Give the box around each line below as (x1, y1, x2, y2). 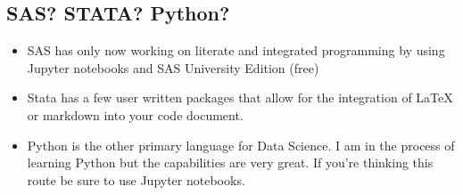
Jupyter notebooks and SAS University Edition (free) (27, 58, 319, 77)
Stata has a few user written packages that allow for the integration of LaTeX (27, 88, 453, 107)
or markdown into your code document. (27, 105, 244, 124)
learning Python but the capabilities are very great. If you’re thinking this (27, 153, 434, 172)
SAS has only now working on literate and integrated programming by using (27, 41, 445, 60)
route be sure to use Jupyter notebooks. (27, 170, 245, 189)
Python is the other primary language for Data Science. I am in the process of (27, 135, 455, 154)
